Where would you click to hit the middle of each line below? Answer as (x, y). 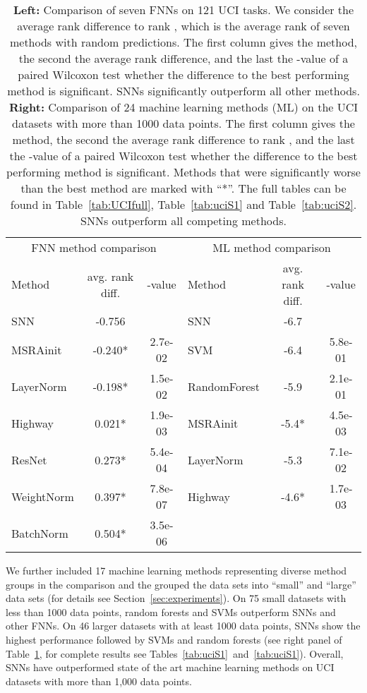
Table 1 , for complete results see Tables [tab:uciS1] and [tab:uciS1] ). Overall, (175, 653)
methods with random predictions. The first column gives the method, (183, 42)
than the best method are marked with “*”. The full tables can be (183, 188)
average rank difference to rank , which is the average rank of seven (183, 26)
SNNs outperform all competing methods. (183, 221)
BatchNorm (40, 533)
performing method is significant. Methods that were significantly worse (183, 172)
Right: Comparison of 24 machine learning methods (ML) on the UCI (183, 107)
